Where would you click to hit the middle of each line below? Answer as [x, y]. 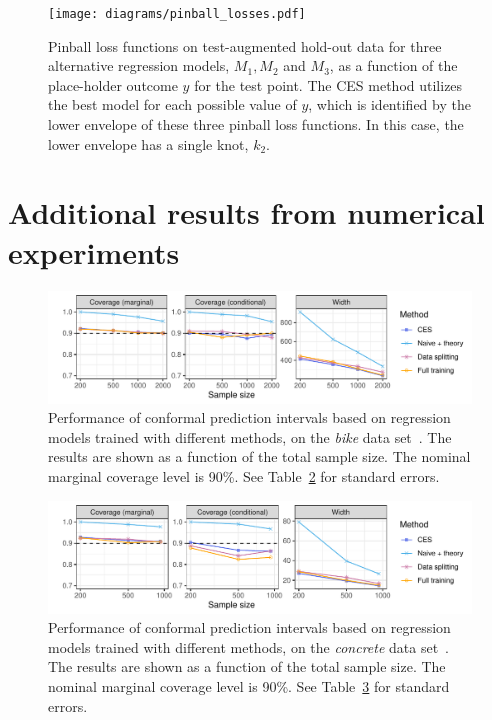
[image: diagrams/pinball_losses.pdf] [177, 14]
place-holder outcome [113, 84]
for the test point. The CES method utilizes [328, 84]
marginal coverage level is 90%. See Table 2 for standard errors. [244, 475]
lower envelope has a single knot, [148, 143]
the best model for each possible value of [172, 104]
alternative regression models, [139, 65]
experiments [94, 251]
